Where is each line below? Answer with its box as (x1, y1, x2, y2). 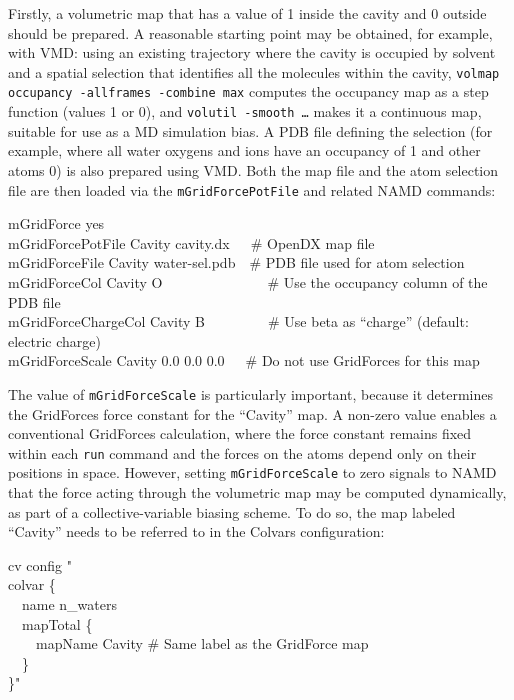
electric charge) (8, 330, 102, 351)
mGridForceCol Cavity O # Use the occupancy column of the (8, 271, 488, 292)
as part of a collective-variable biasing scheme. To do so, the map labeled (8, 501, 456, 522)
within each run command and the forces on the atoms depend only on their (8, 442, 477, 463)
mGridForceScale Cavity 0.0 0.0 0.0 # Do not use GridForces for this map (8, 350, 480, 371)
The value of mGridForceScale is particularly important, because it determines (8, 383, 494, 404)
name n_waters (21, 594, 117, 615)
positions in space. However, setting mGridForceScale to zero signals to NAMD (8, 462, 497, 483)
